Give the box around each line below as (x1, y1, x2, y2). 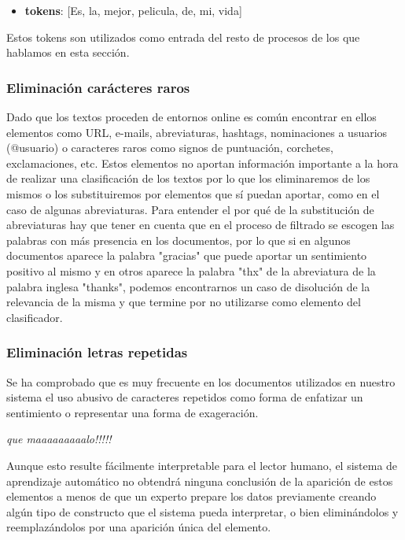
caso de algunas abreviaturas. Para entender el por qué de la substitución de (6, 201, 374, 217)
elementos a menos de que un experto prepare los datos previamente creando (6, 488, 377, 505)
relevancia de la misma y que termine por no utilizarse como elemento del (6, 294, 361, 310)
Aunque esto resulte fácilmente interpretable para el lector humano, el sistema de (6, 457, 398, 473)
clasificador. (6, 309, 63, 325)
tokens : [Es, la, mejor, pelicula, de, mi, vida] (24, 2, 242, 18)
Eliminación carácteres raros (6, 77, 190, 97)
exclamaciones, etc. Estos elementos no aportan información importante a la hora (6, 154, 399, 171)
